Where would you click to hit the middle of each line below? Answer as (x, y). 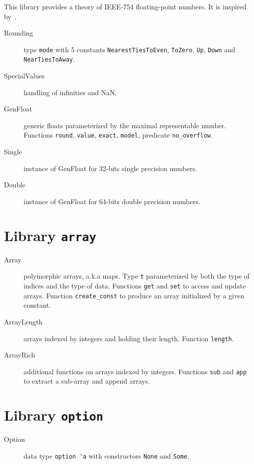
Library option (54, 415)
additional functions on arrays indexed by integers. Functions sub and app (135, 371)
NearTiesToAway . (49, 59)
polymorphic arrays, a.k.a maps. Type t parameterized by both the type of (137, 276)
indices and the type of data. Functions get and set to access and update (135, 286)
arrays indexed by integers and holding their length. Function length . (129, 338)
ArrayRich (20, 355)
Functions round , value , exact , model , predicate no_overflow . (118, 135)
